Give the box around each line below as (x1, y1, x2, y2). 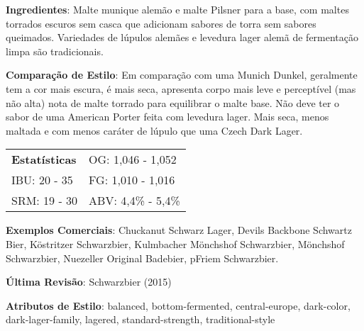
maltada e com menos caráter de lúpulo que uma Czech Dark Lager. (6, 123, 303, 138)
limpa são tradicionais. (6, 43, 104, 58)
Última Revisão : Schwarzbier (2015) (6, 274, 172, 289)
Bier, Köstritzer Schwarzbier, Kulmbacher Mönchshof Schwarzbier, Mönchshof (6, 236, 345, 251)
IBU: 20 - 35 (11, 172, 73, 189)
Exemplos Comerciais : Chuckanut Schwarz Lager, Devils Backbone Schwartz (6, 223, 352, 237)
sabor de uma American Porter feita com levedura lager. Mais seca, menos (6, 109, 329, 124)
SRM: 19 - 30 (11, 192, 78, 209)
